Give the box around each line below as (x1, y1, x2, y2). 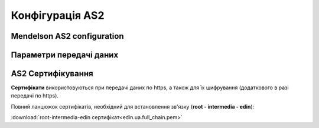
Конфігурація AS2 (11, 9, 105, 22)
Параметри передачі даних (11, 50, 119, 60)
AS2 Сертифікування (11, 69, 94, 79)
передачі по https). (11, 92, 59, 99)
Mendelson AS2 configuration (11, 31, 124, 41)
